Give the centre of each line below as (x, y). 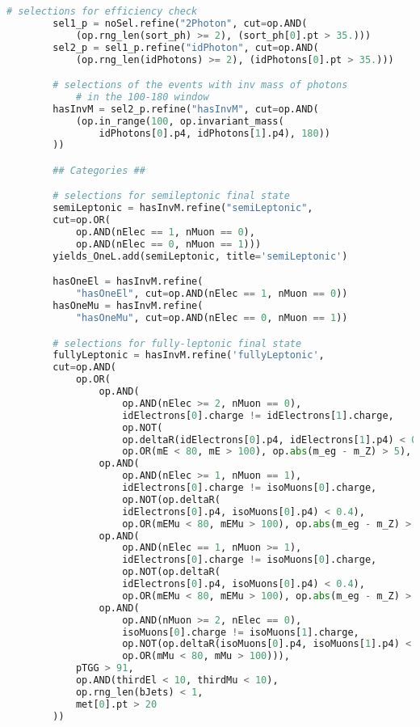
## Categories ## (99, 170)
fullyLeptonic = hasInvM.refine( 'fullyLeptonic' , (189, 355)
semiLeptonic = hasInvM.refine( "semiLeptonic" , (183, 208)
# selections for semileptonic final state (171, 196)
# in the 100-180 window (142, 97)
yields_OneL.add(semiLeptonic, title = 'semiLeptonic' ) (200, 256)
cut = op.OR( (82, 220)
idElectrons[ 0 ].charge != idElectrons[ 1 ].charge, (258, 415)
